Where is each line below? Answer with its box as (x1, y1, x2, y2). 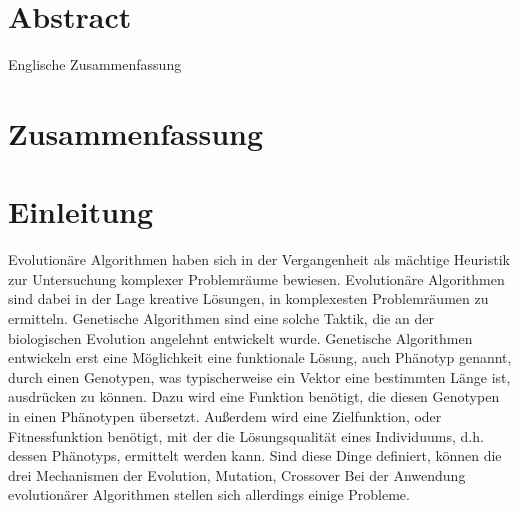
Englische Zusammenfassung (8, 54, 182, 75)
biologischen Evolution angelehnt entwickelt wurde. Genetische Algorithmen (8, 327, 473, 348)
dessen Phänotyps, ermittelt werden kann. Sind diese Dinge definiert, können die (8, 445, 502, 466)
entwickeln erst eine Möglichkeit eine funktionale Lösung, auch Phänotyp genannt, (8, 347, 512, 368)
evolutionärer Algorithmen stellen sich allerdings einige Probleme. (8, 484, 410, 505)
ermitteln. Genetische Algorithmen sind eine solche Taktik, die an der (8, 308, 434, 328)
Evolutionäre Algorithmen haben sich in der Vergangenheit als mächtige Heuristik (8, 249, 510, 270)
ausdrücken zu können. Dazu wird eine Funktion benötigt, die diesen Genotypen (8, 386, 500, 407)
